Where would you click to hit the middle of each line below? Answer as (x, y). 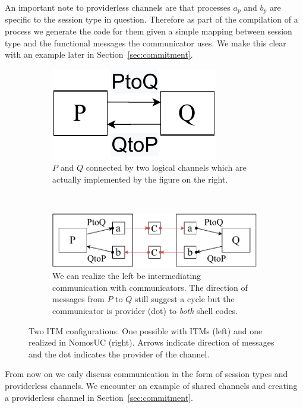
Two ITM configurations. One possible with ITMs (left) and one (146, 330)
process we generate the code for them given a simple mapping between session (149, 31)
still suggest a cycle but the (184, 299)
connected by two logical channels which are (166, 167)
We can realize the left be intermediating (127, 276)
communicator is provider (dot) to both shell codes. (145, 310)
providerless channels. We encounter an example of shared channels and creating (151, 385)
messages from (78, 299)
